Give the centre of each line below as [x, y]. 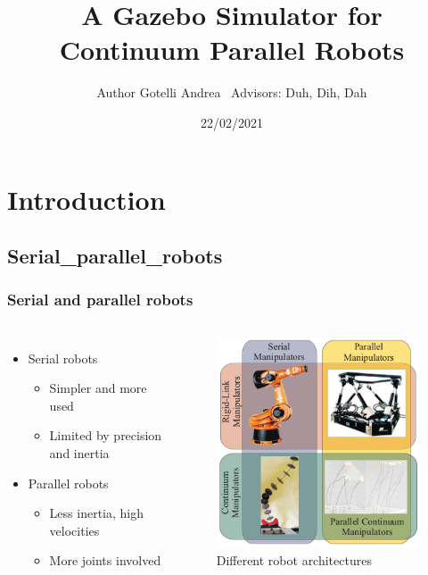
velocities [74, 530]
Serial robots [63, 358]
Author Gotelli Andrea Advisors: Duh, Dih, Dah [232, 92]
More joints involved [105, 560]
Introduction [86, 199]
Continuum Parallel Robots [232, 50]
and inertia [79, 453]
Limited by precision [106, 435]
